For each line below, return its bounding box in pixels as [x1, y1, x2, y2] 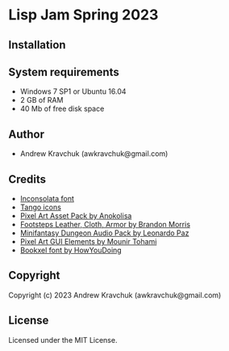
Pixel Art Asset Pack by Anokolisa [19, 211, 132, 221]
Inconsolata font [19, 194, 74, 204]
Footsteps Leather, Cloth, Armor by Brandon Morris [19, 220, 191, 230]
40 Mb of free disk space [19, 104, 105, 114]
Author [8, 127, 44, 141]
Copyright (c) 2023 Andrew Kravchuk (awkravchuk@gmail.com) [8, 290, 222, 300]
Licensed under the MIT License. [8, 335, 118, 345]
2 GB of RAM [19, 95, 64, 105]
